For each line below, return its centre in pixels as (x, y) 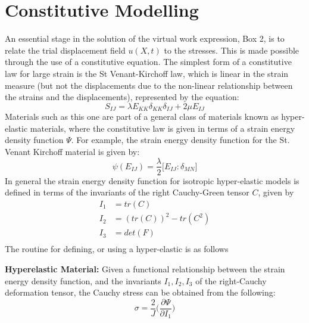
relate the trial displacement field (65, 50)
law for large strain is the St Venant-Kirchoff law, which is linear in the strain (147, 73)
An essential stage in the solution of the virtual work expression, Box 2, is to (145, 38)
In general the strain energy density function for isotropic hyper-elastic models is (152, 180)
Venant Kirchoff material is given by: (72, 151)
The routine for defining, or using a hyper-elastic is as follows (117, 249)
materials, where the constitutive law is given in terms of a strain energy (163, 128)
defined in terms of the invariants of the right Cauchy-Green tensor (127, 192)
